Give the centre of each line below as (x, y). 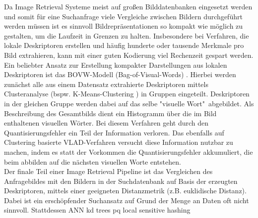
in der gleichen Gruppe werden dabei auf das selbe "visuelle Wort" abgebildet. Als (129, 103)
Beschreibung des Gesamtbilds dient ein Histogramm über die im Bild (110, 113)
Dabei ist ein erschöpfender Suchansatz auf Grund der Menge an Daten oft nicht (127, 200)
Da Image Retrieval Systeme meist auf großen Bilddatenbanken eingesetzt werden (128, 6)
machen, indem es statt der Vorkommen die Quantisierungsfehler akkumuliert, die (129, 152)
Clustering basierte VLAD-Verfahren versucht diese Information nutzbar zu (119, 142)
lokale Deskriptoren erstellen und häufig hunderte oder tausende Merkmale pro (124, 45)
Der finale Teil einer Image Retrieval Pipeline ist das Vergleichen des (108, 171)
